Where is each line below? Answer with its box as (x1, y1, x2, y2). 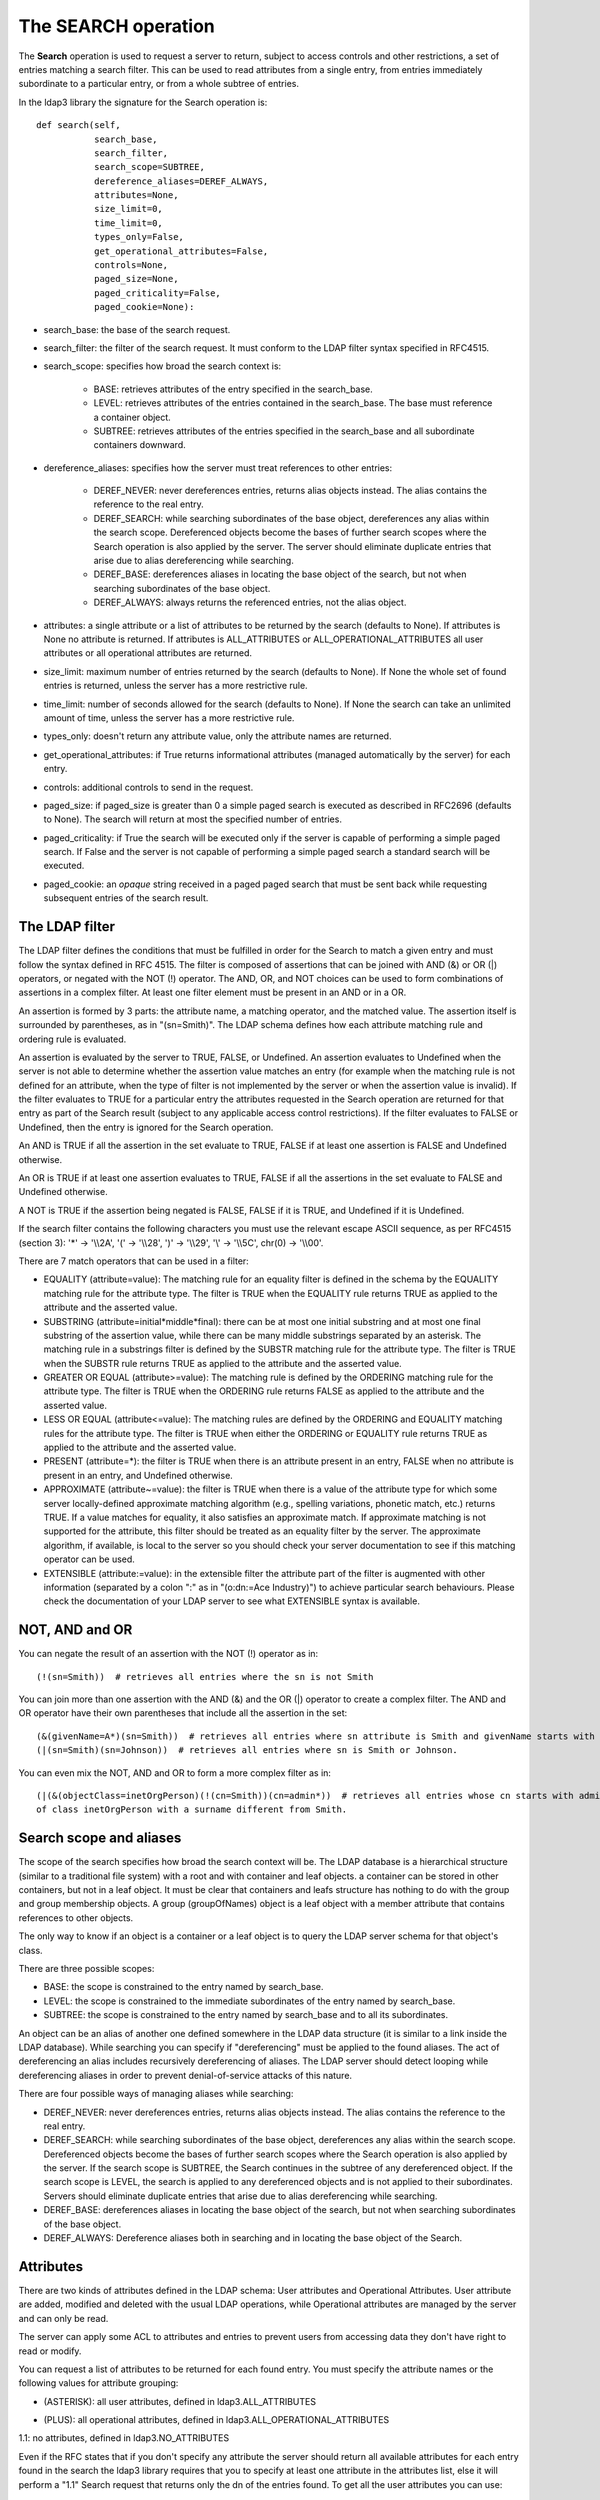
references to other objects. (18, 1911, 134, 1924)
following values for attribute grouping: (18, 2377, 179, 2389)
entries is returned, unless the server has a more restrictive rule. (43, 680, 309, 692)
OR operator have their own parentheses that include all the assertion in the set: (18, 1707, 348, 1719)
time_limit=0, (93, 217, 164, 229)
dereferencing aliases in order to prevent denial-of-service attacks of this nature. (18, 2069, 353, 2081)
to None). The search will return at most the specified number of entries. (43, 813, 342, 825)
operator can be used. (43, 1553, 135, 1565)
